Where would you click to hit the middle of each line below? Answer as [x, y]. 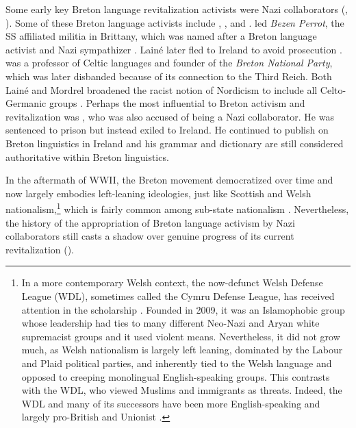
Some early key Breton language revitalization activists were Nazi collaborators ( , [177, 9]
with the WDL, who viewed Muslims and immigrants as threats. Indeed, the [182, 390]
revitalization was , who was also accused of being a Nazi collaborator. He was [170, 116]
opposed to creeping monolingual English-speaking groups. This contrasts [176, 376]
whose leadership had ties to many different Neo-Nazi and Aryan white [170, 323]
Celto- [333, 89]
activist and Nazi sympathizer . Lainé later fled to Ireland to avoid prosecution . [174, 49]
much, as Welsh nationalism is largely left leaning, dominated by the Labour [182, 350]
